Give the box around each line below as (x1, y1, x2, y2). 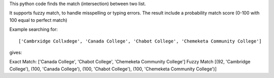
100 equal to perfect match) (9, 17, 67, 23)
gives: (9, 49, 22, 55)
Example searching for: (9, 26, 58, 32)
